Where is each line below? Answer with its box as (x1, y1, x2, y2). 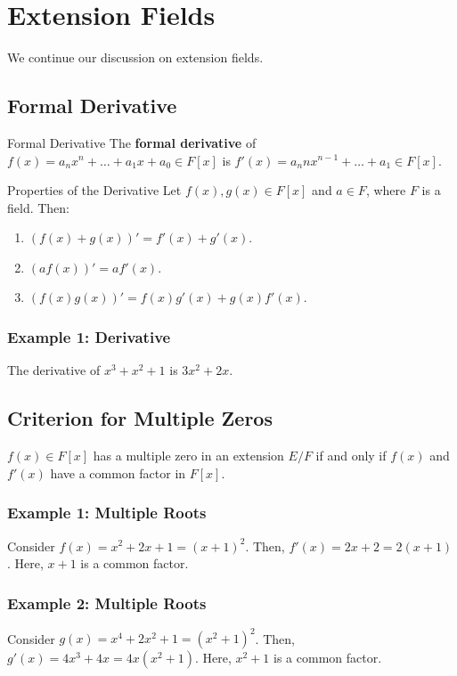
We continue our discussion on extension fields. (7, 48, 264, 67)
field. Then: (7, 198, 70, 216)
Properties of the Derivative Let (7, 181, 182, 200)
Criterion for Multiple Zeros (7, 404, 273, 432)
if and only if (315, 446, 387, 465)
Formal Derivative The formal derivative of (7, 133, 257, 151)
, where (365, 181, 406, 200)
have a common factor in (50, 463, 186, 482)
